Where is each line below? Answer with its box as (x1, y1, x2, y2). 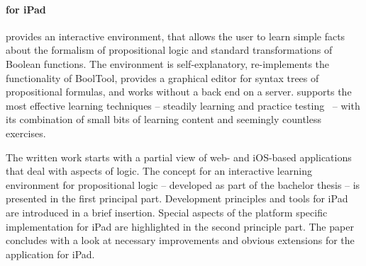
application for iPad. (6, 246, 95, 261)
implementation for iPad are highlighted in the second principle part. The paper (6, 219, 354, 233)
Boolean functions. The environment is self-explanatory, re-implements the (6, 56, 330, 71)
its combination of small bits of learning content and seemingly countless (6, 112, 321, 127)
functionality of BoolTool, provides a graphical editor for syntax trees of (6, 70, 319, 85)
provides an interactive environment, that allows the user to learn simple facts (6, 28, 345, 43)
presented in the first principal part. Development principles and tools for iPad (6, 191, 348, 206)
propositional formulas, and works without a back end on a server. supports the (6, 84, 352, 99)
